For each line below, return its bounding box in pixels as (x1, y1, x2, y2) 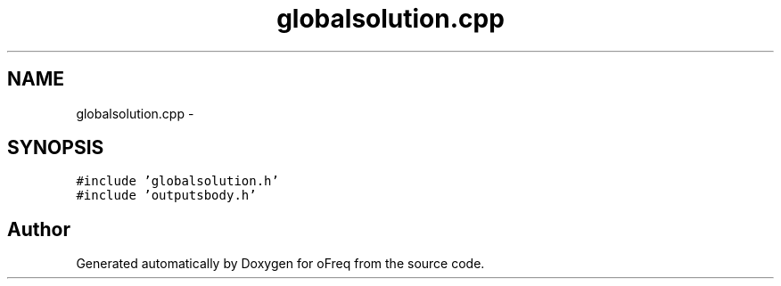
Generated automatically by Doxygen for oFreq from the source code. (76, 256, 485, 272)
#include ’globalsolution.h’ (76, 174, 279, 189)
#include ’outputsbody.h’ (76, 188, 257, 203)
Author (7, 217, 70, 241)
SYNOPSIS (7, 136, 104, 159)
